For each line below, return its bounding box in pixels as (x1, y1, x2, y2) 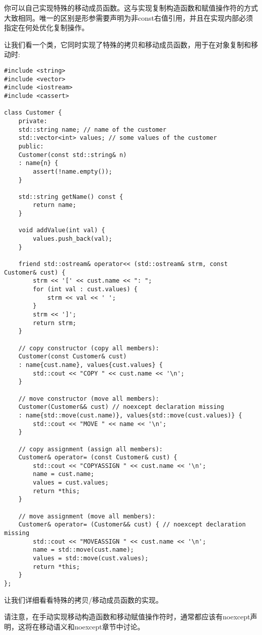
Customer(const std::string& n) (18, 151, 127, 158)
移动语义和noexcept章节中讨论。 (39, 621, 145, 631)
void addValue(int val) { (18, 227, 105, 234)
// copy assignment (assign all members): (18, 445, 163, 453)
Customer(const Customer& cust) (18, 353, 127, 360)
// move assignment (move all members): (18, 512, 156, 520)
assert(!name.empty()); (33, 168, 112, 175)
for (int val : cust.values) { (33, 286, 138, 293)
